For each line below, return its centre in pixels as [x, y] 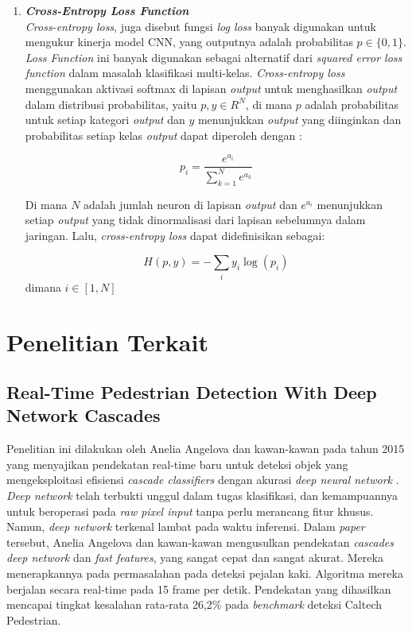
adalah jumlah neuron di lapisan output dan [190, 204]
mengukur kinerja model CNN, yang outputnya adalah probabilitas [189, 42]
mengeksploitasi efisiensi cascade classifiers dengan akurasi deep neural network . [203, 480]
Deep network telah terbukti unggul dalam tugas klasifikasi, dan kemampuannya [202, 496]
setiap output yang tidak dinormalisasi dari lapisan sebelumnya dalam [195, 220]
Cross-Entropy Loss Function [107, 10]
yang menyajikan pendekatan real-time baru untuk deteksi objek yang [177, 464]
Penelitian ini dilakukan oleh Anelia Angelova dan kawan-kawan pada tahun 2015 [206, 449]
